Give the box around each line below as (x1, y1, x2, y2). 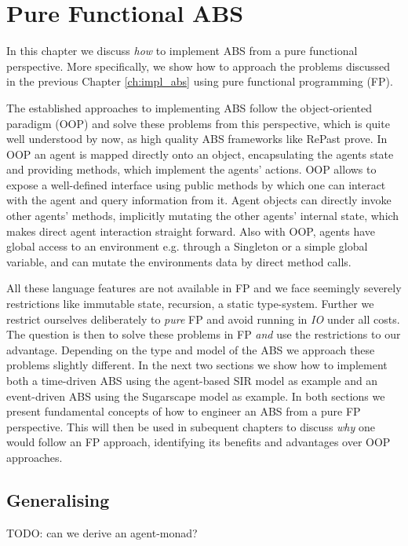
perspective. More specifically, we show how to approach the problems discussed (6, 57, 391, 74)
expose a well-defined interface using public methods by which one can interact (6, 176, 386, 192)
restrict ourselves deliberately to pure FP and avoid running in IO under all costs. (6, 310, 400, 327)
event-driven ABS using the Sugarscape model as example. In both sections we (6, 387, 385, 404)
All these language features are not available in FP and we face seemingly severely (6, 280, 402, 296)
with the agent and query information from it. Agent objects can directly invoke (6, 192, 392, 208)
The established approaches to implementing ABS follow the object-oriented (6, 99, 372, 115)
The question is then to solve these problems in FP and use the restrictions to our (6, 326, 401, 343)
